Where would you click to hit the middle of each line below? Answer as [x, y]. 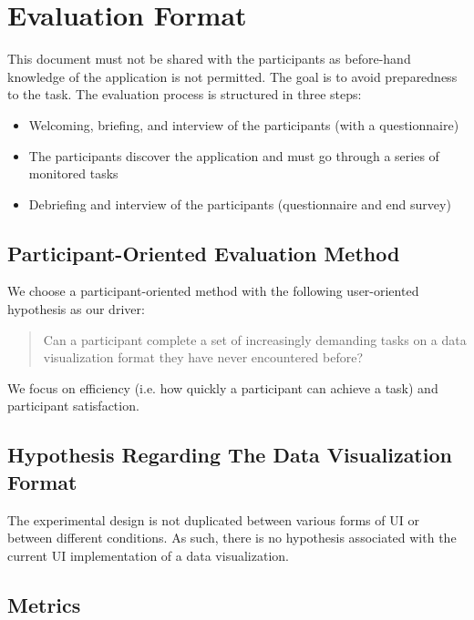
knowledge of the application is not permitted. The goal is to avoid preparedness [232, 76]
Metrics [44, 604]
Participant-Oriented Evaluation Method [204, 253]
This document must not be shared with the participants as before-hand [209, 59]
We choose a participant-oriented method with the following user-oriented [213, 291]
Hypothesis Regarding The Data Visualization [230, 455]
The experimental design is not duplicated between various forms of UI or [213, 519]
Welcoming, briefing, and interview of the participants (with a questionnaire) [244, 124]
